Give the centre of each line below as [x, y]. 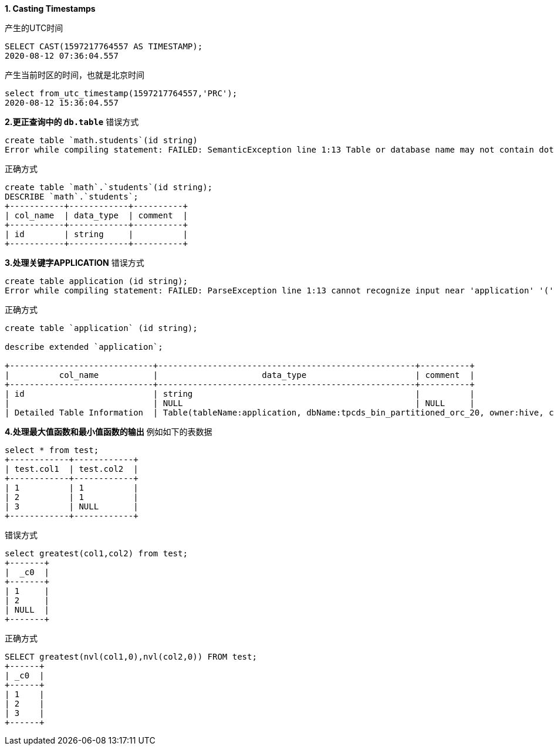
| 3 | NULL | [72, 506]
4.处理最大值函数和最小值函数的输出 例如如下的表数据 [109, 432]
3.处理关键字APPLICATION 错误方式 [75, 263]
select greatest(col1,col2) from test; [96, 553]
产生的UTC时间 [34, 28]
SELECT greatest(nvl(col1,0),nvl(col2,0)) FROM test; [131, 657]
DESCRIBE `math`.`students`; [72, 197]
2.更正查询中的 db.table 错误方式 [72, 122]
